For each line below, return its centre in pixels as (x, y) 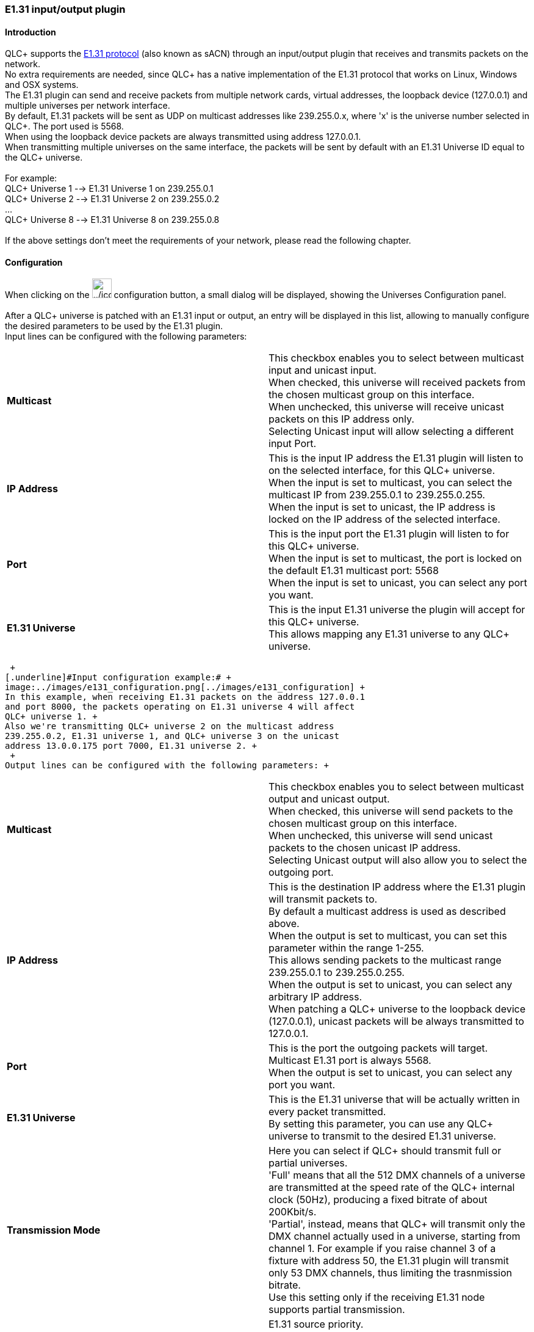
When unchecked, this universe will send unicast (381, 836)
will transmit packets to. (323, 899)
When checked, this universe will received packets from (397, 383)
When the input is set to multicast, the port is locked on (395, 559)
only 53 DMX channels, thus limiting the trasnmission (391, 1273)
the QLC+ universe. (44, 158)
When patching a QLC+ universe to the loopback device (397, 1009)
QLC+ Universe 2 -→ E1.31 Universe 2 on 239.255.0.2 (112, 199)
